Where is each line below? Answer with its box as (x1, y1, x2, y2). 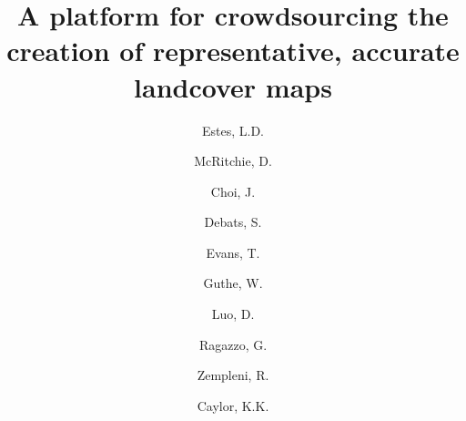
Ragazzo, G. (198, 334, 268, 354)
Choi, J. (210, 181, 256, 200)
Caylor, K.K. (197, 395, 269, 415)
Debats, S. (204, 212, 262, 231)
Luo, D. (211, 304, 255, 323)
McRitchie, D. (194, 151, 272, 170)
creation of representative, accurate (6, 32, 460, 69)
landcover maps (134, 67, 332, 105)
